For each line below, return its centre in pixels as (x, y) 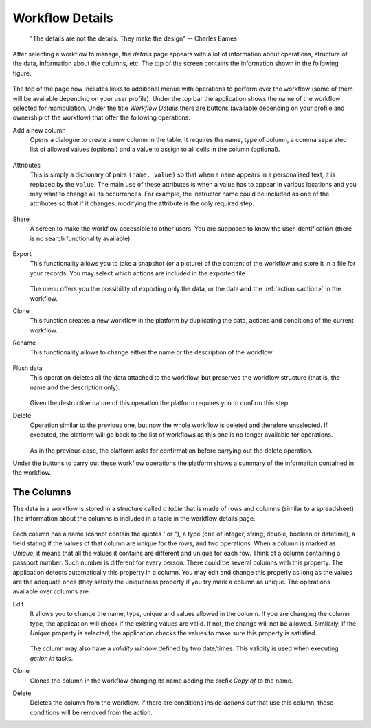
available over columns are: (52, 591)
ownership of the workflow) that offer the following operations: (101, 117)
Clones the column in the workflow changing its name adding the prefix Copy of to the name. (161, 681)
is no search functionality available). (81, 238)
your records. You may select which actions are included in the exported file (137, 273)
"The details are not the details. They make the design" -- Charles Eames (133, 38)
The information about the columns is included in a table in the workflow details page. (134, 518)
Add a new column (39, 130)
